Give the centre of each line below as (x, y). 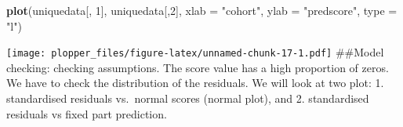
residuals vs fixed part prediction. (87, 113)
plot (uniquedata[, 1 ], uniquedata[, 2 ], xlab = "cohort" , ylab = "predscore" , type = (202, 10)
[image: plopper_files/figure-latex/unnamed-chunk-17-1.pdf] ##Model (195, 52)
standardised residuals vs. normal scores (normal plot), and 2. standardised (188, 98)
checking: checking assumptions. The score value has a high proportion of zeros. (198, 67)
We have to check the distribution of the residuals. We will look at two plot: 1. (195, 83)
